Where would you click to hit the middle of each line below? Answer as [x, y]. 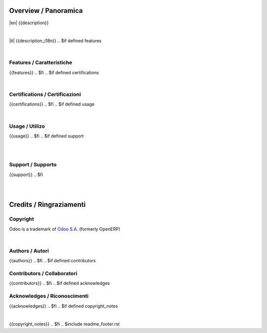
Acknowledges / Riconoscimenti [49, 296]
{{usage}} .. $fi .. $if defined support [46, 136]
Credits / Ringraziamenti [47, 205]
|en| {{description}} [29, 23]
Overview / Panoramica [46, 11]
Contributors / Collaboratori [43, 274]
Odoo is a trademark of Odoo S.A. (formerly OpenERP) [65, 229]
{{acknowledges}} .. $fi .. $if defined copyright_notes [64, 306]
